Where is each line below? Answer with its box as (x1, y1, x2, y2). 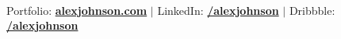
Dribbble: (289, 2, 335, 18)
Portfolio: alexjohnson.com (6, 2, 148, 18)
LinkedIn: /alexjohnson (157, 2, 279, 18)
